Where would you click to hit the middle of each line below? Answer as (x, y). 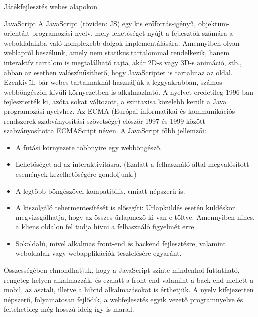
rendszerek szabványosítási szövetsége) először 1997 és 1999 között (105, 121)
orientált (17, 33)
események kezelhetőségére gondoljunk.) (76, 173)
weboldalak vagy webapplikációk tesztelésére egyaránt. (99, 253)
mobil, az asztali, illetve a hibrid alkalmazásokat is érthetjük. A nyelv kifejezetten (129, 289)
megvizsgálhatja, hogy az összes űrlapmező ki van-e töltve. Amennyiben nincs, (135, 217)
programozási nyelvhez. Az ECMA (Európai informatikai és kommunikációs (120, 111)
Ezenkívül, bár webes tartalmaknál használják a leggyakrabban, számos (113, 82)
